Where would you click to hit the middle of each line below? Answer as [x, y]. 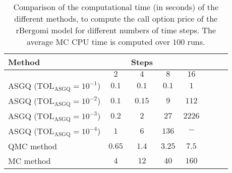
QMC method [33, 146]
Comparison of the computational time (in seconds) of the [116, 7]
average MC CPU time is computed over [98, 42]
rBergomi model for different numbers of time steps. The [116, 30]
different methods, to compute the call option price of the [116, 18]
